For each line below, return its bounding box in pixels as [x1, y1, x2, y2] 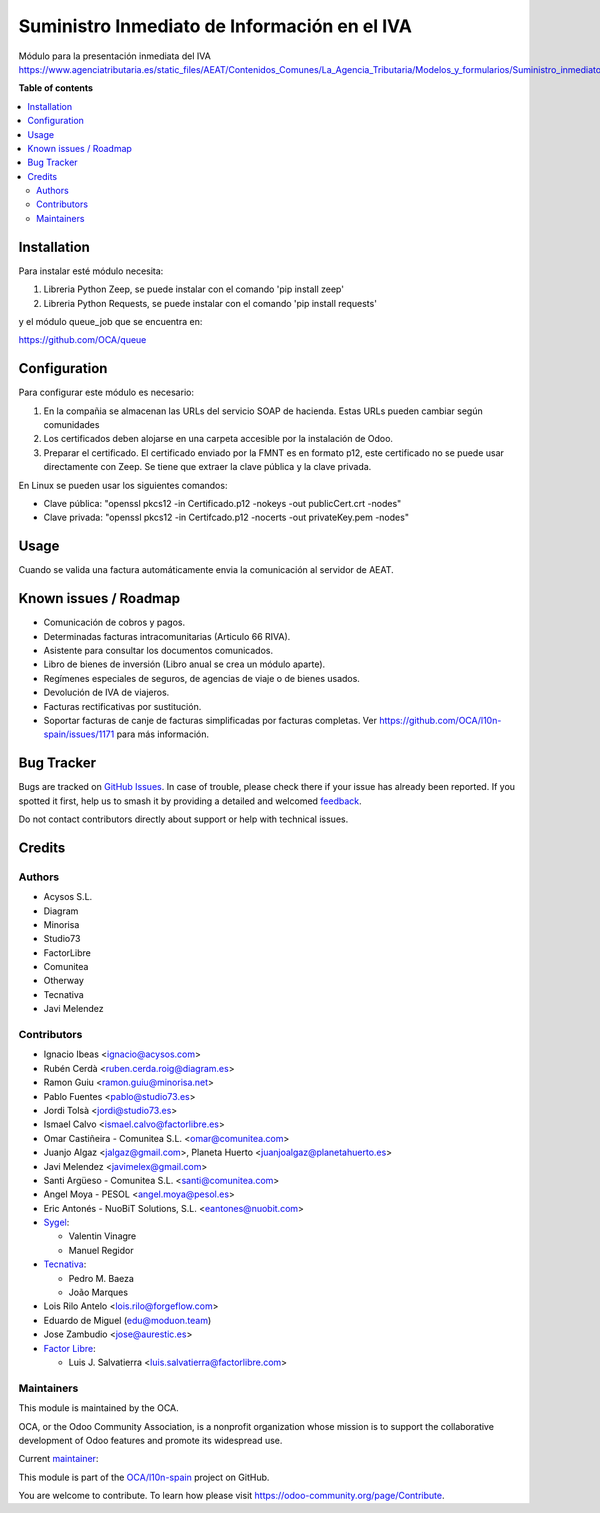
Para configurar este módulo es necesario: [18, 386, 195, 399]
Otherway [43, 975, 85, 987]
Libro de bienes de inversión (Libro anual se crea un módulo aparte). [43, 658, 326, 670]
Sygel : [43, 1216, 70, 1229]
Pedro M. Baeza [68, 1272, 135, 1284]
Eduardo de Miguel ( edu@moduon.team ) [43, 1314, 212, 1326]
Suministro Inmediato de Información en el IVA [18, 15, 412, 37]
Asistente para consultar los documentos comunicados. [43, 644, 274, 656]
